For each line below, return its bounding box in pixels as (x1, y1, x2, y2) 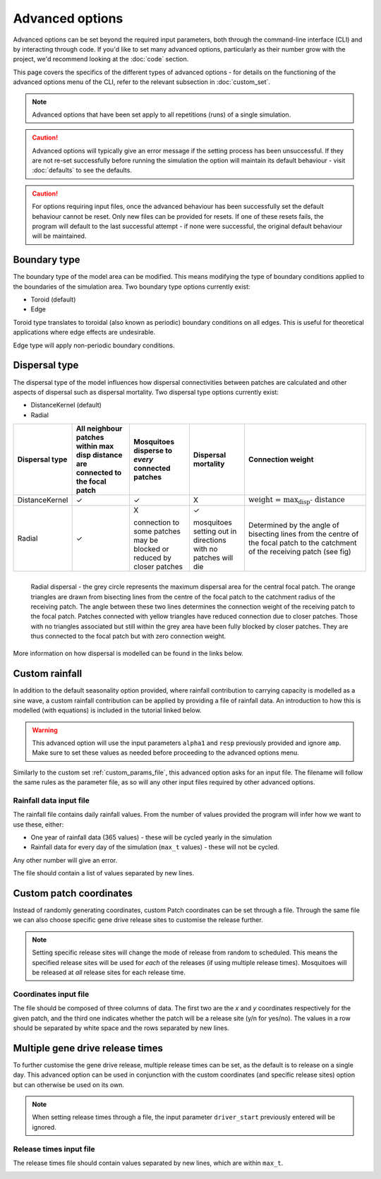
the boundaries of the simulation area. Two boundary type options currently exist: (13, 282, 250, 291)
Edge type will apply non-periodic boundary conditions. (13, 341, 176, 349)
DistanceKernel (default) (30, 401, 102, 409)
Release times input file (13, 1144, 95, 1154)
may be (133, 535, 159, 545)
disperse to (133, 445, 173, 455)
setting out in (193, 526, 237, 536)
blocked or (133, 544, 169, 553)
